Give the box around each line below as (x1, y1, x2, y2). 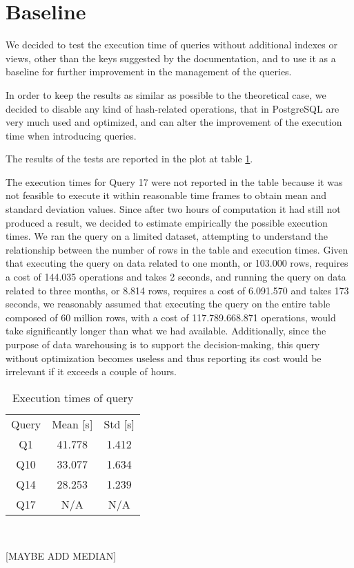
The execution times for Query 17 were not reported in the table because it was (6, 174, 343, 189)
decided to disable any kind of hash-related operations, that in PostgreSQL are (6, 101, 340, 115)
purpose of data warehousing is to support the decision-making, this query (6, 337, 320, 351)
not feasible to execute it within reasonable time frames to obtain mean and (6, 188, 327, 202)
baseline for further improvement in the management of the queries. (6, 64, 292, 79)
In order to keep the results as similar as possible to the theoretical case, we (6, 87, 326, 102)
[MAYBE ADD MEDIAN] (6, 549, 117, 563)
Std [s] (104, 415, 135, 432)
